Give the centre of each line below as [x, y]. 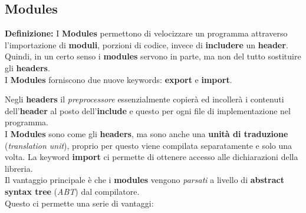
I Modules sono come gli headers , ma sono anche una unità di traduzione [147, 133]
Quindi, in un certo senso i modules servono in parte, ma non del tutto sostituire [153, 56]
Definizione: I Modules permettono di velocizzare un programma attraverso [146, 33]
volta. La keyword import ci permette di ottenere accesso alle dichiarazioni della [152, 157]
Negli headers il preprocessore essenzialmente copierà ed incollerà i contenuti [144, 99]
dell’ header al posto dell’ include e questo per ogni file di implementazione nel [148, 110]
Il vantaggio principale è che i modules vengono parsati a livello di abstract [144, 180]
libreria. [19, 168]
